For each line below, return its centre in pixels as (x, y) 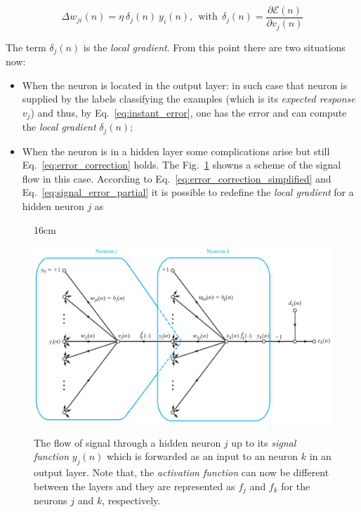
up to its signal (264, 442)
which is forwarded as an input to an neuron (203, 456)
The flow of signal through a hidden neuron (127, 442)
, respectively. (131, 500)
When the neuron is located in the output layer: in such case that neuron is (185, 85)
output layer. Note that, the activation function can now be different (182, 472)
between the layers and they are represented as (134, 486)
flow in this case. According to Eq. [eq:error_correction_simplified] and (177, 178)
